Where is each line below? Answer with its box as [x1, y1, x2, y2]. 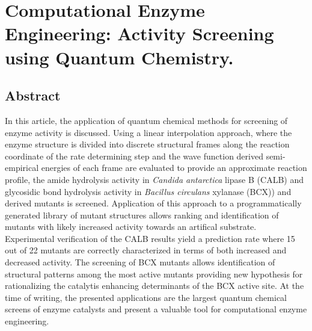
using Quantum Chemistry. [5, 45, 234, 69]
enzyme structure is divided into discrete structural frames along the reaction [5, 138, 290, 150]
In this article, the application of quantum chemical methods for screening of [5, 114, 288, 126]
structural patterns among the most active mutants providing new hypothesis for [5, 267, 303, 280]
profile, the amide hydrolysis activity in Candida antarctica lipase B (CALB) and [5, 173, 304, 185]
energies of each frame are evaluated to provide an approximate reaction [41, 161, 307, 174]
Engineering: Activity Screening [5, 21, 274, 46]
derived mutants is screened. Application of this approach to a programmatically [5, 197, 302, 209]
